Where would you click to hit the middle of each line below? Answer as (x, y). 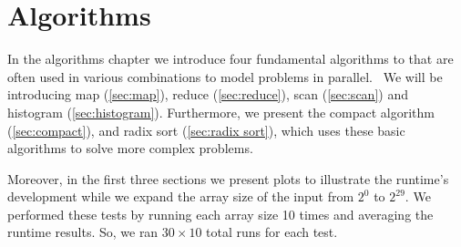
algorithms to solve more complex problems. (130, 148)
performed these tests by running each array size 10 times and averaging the (220, 214)
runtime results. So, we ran (83, 232)
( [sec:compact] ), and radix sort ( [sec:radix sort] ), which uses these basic (206, 130)
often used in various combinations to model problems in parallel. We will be (225, 76)
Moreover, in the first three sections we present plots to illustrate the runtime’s (228, 178)
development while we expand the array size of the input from (181, 196)
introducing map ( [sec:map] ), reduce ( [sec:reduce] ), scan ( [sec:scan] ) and (208, 94)
